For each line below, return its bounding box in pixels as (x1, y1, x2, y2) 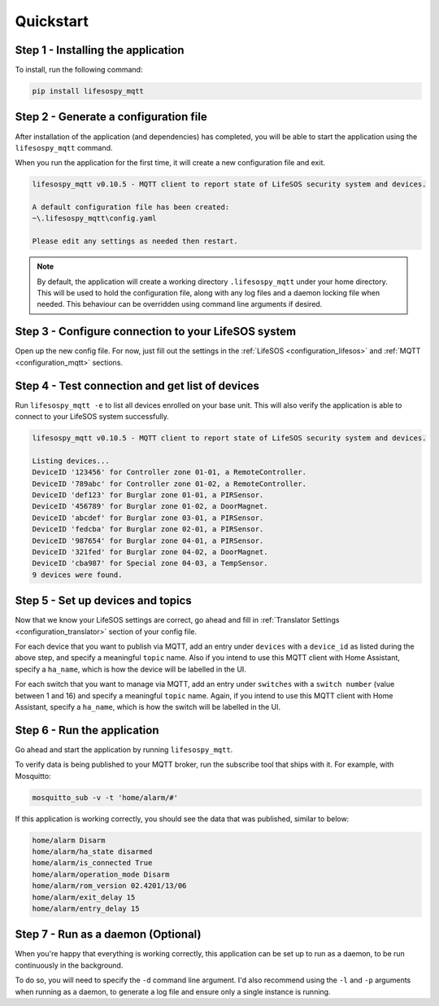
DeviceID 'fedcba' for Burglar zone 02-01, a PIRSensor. (32, 525, 264, 534)
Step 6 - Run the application (15, 723, 159, 737)
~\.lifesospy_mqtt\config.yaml (32, 214, 158, 223)
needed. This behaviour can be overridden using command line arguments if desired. (37, 300, 323, 309)
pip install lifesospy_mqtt (32, 86, 144, 96)
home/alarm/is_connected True (32, 859, 153, 868)
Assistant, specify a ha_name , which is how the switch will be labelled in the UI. (15, 702, 281, 711)
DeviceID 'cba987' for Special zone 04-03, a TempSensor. (32, 558, 268, 568)
